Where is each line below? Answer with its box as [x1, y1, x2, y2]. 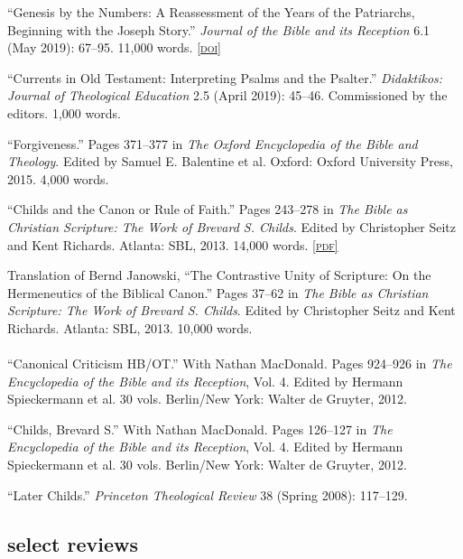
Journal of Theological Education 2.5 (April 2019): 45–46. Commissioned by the [7, 86, 448, 105]
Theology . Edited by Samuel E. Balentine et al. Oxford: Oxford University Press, [7, 152, 453, 171]
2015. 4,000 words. [7, 169, 109, 188]
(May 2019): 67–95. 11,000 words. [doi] [7, 38, 221, 57]
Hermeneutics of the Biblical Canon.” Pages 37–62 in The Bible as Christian [7, 283, 429, 302]
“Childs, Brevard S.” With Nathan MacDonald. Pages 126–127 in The [7, 419, 393, 438]
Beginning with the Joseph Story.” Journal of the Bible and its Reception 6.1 [7, 20, 431, 39]
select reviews [7, 529, 139, 557]
